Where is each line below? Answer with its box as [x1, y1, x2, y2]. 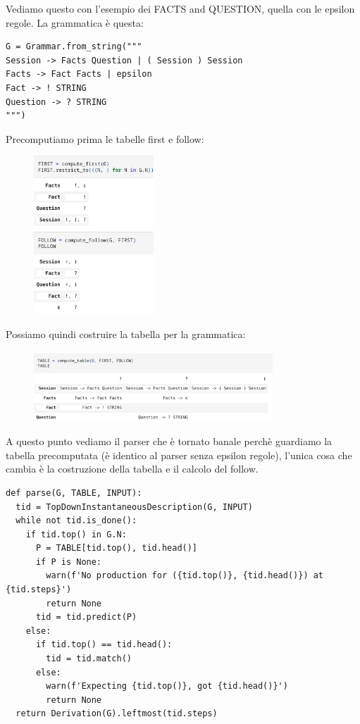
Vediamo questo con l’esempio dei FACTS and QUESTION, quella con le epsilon [6, 1, 355, 15]
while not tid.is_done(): [15, 516, 137, 526]
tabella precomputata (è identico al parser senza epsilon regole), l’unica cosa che [6, 447, 352, 462]
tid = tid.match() [46, 654, 132, 664]
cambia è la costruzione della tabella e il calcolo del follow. [6, 461, 259, 476]
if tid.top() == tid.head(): [35, 639, 173, 650]
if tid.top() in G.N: [25, 529, 127, 539]
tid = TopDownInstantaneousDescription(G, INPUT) [15, 501, 253, 512]
